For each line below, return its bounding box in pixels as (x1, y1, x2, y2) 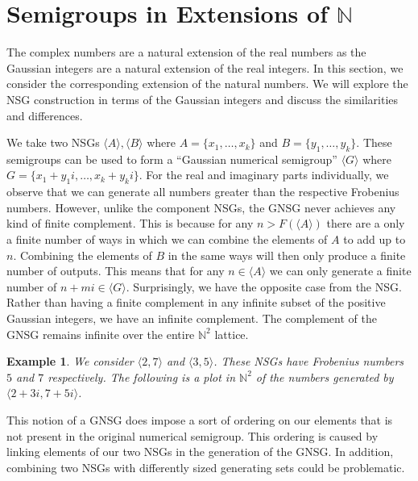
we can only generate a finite (269, 262, 412, 279)
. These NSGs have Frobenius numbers (213, 353, 404, 370)
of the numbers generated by (255, 368, 394, 385)
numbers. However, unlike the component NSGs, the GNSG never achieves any (6, 199, 396, 215)
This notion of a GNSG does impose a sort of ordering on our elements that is (6, 412, 393, 428)
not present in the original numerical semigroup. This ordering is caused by (6, 427, 379, 444)
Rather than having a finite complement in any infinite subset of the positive (6, 294, 386, 311)
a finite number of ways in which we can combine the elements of (6, 231, 328, 248)
